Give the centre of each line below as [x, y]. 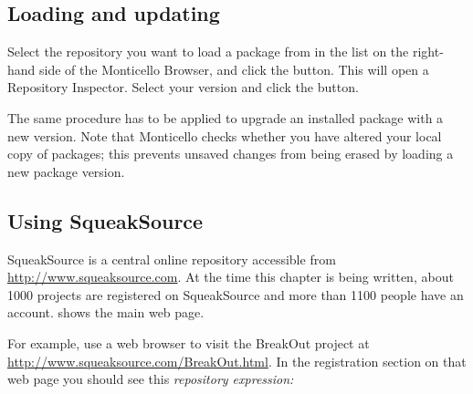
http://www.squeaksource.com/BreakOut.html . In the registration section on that [237, 361]
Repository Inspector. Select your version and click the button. [183, 87]
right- [428, 52]
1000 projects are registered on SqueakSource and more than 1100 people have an [236, 294]
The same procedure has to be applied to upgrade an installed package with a [226, 117]
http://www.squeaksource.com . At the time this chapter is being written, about [231, 277]
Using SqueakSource [105, 220]
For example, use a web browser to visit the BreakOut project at [189, 342]
